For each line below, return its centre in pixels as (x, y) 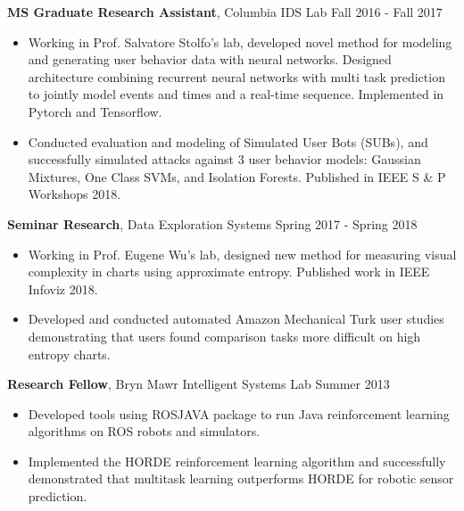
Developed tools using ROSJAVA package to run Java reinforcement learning (239, 413)
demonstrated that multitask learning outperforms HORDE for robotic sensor (241, 478)
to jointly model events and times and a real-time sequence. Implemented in (236, 94)
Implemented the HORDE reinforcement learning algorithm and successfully (237, 461)
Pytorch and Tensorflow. (95, 111)
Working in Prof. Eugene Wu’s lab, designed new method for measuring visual (242, 254)
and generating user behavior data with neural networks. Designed (210, 59)
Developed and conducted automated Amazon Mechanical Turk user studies (236, 319)
